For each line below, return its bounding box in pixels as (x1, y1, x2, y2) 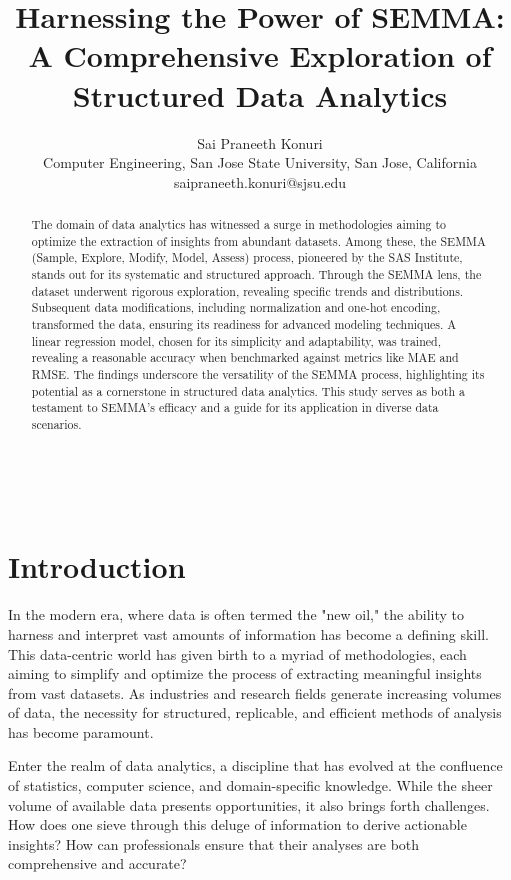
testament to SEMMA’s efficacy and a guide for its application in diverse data (31, 399, 439, 416)
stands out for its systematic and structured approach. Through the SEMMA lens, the (31, 266, 482, 283)
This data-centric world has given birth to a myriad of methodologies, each (8, 643, 467, 664)
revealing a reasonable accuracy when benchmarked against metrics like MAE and (31, 349, 459, 366)
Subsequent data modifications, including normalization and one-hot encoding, (31, 299, 441, 316)
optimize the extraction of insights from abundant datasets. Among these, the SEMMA (31, 232, 486, 249)
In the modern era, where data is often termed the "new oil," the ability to (8, 604, 464, 625)
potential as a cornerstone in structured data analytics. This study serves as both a (31, 382, 465, 399)
